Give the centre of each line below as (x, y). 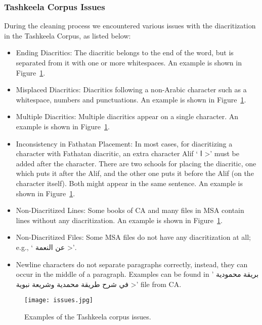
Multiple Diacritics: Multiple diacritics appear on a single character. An (127, 116)
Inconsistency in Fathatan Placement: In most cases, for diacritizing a (124, 143)
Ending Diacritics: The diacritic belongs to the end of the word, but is (125, 52)
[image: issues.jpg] (59, 300)
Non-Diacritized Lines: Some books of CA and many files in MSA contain (130, 210)
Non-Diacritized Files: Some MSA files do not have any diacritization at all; (133, 237)
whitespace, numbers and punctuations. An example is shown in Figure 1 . (131, 99)
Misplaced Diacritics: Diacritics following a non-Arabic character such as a (131, 89)
